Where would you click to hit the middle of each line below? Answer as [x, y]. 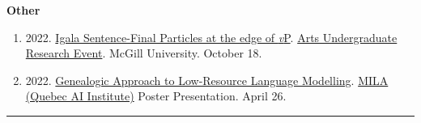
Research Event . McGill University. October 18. [144, 53]
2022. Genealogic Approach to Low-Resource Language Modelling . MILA [207, 80]
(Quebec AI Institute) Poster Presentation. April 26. [156, 96]
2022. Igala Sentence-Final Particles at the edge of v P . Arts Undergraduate [211, 37]
